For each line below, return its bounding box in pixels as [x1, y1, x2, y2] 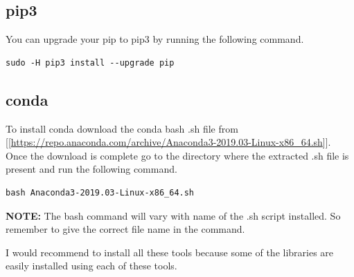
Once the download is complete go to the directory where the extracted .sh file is [6, 148, 349, 162]
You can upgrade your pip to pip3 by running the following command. [6, 32, 304, 46]
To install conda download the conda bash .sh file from [6, 121, 238, 135]
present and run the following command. [6, 162, 177, 176]
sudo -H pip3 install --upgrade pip [6, 57, 175, 68]
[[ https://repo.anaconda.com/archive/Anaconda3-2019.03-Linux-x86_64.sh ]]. [6, 135, 331, 149]
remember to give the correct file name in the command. [6, 222, 245, 236]
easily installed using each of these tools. [6, 258, 177, 273]
